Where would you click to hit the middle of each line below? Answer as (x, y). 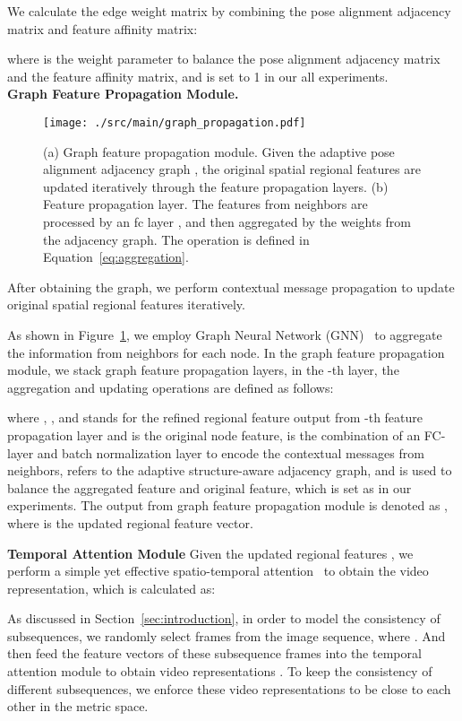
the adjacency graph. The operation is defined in (176, 239)
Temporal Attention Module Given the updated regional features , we (210, 553)
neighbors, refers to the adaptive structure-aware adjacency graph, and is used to (230, 470)
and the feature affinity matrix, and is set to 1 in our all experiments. (198, 76)
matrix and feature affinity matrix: (103, 28)
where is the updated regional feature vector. (130, 522)
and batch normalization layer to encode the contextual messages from (231, 452)
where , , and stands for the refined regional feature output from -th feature (215, 417)
